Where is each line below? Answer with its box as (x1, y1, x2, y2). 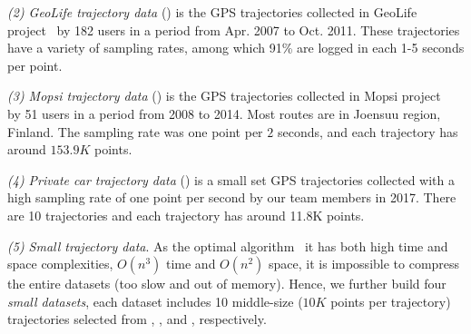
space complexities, (7, 254, 113, 273)
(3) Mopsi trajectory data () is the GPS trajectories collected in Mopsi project (7, 86, 441, 105)
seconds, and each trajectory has (277, 122, 458, 141)
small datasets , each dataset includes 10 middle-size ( (7, 291, 303, 310)
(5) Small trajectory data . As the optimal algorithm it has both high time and (7, 236, 448, 255)
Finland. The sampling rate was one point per (7, 122, 263, 141)
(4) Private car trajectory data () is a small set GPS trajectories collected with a (7, 170, 455, 189)
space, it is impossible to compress (269, 254, 460, 273)
